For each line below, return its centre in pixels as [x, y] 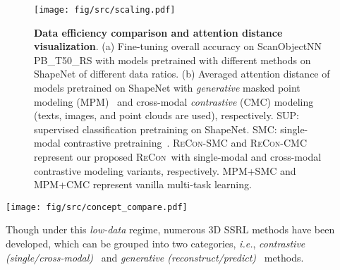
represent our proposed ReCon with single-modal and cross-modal [178, 157]
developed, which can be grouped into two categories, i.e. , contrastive [156, 244]
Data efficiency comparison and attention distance [158, 32]
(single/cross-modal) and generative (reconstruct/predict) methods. [155, 257]
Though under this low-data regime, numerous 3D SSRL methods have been [170, 229]
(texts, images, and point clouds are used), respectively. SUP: [166, 115]
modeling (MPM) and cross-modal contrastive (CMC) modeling [174, 101]
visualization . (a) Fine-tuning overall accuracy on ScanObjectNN [178, 46]
